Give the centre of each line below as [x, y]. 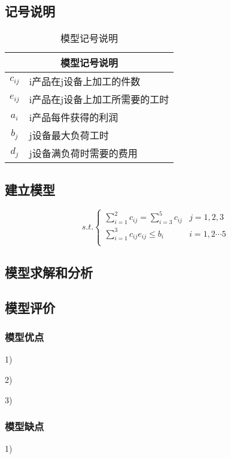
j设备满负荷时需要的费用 [83, 153]
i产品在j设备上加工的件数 [85, 81]
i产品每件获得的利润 [74, 117]
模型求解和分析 [49, 272]
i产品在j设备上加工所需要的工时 [99, 99]
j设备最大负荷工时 [69, 135]
